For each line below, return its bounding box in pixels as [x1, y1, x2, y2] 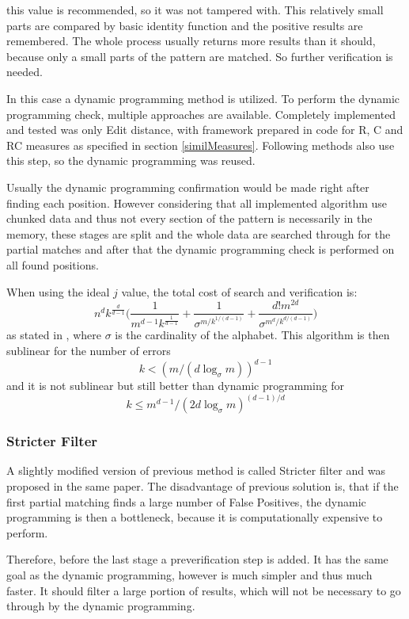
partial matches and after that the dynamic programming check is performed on [6, 241, 395, 258]
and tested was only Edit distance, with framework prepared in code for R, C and [6, 121, 403, 138]
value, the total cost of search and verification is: [121, 283, 358, 300]
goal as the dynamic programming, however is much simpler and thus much [6, 567, 373, 583]
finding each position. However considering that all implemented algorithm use [6, 194, 388, 211]
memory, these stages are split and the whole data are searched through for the [6, 225, 391, 242]
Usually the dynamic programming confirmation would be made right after [6, 178, 369, 195]
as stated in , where [6, 327, 101, 343]
